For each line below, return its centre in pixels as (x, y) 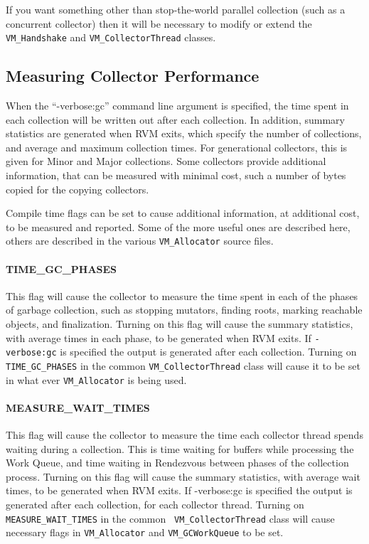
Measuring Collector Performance (133, 76)
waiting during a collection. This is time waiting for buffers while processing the (180, 448)
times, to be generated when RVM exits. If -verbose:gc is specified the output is (179, 490)
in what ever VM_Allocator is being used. (96, 379)
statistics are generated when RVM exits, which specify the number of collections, (184, 133)
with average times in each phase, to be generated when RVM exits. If (159, 337)
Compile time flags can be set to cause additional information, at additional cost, (183, 213)
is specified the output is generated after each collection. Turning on (208, 352)
